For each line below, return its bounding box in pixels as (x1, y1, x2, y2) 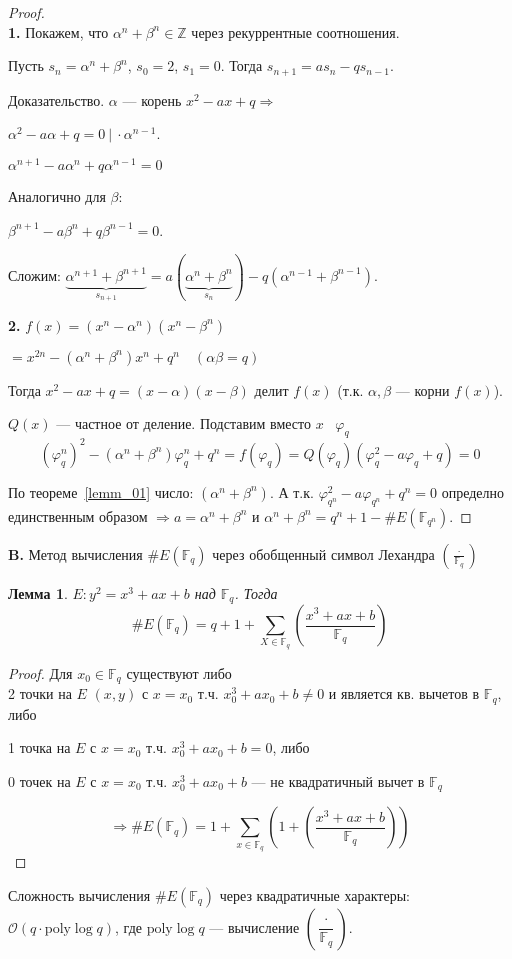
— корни (395, 379, 450, 400)
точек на (19, 770, 71, 791)
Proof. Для (8, 662, 73, 683)
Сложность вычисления (8, 884, 151, 905)
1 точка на (8, 737, 71, 758)
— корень (122, 89, 182, 110)
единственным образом (8, 505, 148, 526)
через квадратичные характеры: (219, 884, 410, 905)
